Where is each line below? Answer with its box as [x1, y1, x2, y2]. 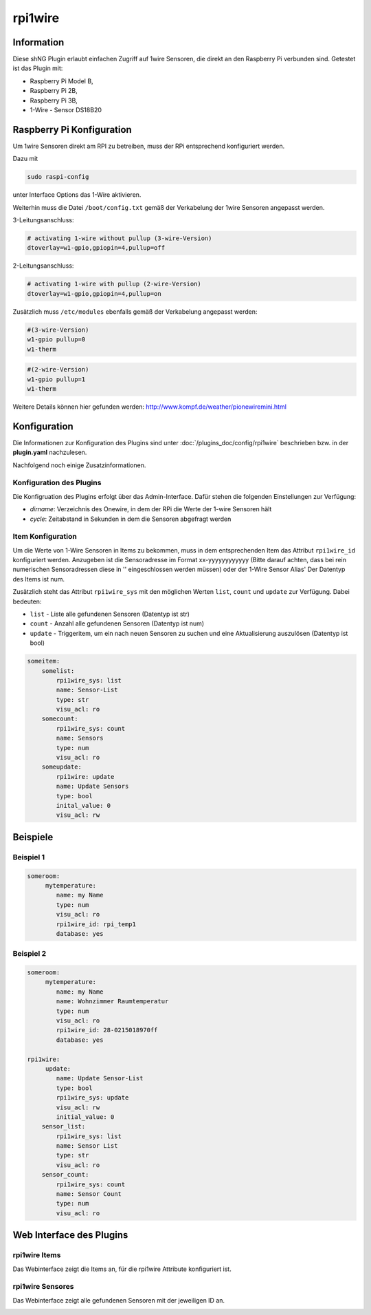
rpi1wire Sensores [12, 1282, 74, 1292]
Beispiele [12, 831, 54, 843]
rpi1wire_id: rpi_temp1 [56, 920, 137, 928]
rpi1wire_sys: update [56, 1094, 129, 1102]
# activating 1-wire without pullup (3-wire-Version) [27, 235, 212, 242]
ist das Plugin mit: [12, 64, 63, 72]
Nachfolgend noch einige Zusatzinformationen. [12, 461, 146, 469]
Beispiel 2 [12, 949, 47, 959]
